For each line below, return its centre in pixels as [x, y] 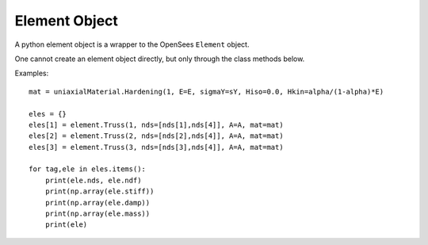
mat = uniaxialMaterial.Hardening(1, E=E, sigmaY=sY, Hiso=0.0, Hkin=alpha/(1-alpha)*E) [206, 92]
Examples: [32, 73]
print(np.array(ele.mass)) [97, 214]
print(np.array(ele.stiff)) [99, 191]
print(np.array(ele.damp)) [97, 203]
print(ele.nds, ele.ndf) [93, 180]
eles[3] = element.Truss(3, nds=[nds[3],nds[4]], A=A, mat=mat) [157, 147]
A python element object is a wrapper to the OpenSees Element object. [132, 44]
